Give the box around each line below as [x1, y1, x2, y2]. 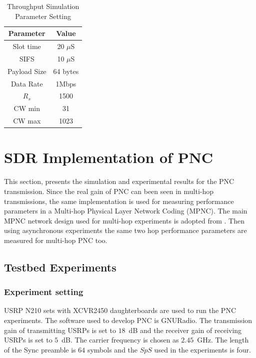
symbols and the [87, 344, 138, 354]
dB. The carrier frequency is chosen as [61, 334, 179, 345]
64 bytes [53, 65, 79, 76]
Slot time [12, 41, 41, 51]
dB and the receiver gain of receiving [128, 324, 242, 335]
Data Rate [10, 78, 43, 88]
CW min [13, 103, 40, 113]
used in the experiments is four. [154, 344, 251, 354]
